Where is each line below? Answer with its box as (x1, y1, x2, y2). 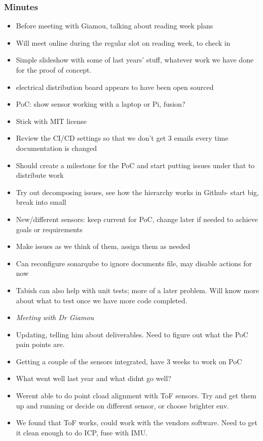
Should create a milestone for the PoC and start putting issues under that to (16, 160, 255, 170)
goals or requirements (16, 224, 83, 234)
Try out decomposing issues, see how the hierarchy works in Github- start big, (16, 186, 259, 197)
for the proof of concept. (16, 65, 92, 75)
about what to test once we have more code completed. (16, 295, 187, 305)
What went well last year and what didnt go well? (16, 373, 171, 384)
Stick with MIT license (16, 115, 87, 126)
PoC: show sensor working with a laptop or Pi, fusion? (16, 99, 185, 109)
